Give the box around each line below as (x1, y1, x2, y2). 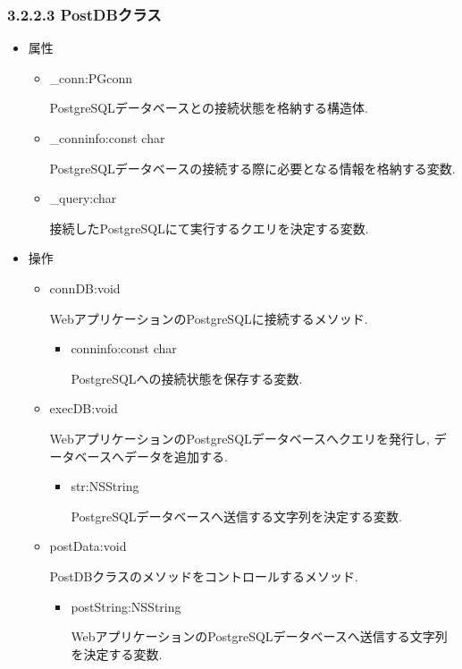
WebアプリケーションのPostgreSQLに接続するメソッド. (49, 309, 368, 327)
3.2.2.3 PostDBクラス (7, 3, 162, 25)
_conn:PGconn (49, 68, 133, 87)
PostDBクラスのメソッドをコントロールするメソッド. (49, 566, 358, 585)
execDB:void (49, 399, 118, 418)
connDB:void (49, 278, 121, 297)
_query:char (49, 189, 117, 207)
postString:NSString (71, 597, 181, 615)
